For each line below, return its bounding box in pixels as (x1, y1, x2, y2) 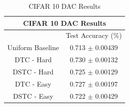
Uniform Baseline (7, 42, 59, 53)
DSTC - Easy (13, 90, 53, 101)
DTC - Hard (15, 54, 52, 65)
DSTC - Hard (13, 66, 54, 76)
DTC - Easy (15, 78, 52, 89)
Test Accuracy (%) (65, 30, 122, 40)
